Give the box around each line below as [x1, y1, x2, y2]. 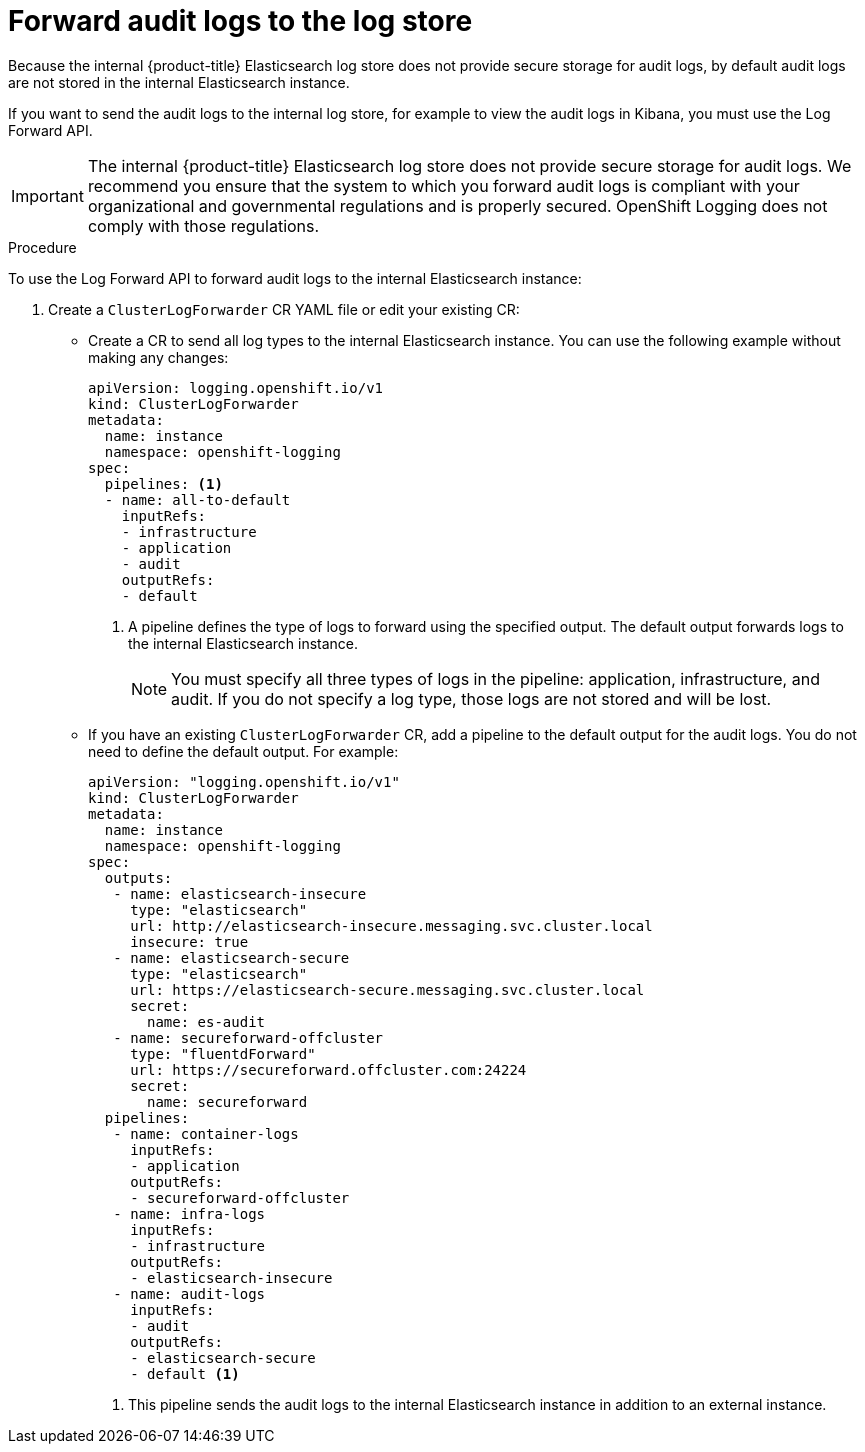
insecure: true [130, 933, 249, 950]
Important [11, 185, 84, 206]
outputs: [104, 869, 173, 886]
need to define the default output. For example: [88, 742, 399, 760]
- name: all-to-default [104, 491, 291, 508]
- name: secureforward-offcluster [113, 1029, 384, 1046]
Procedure [8, 238, 77, 256]
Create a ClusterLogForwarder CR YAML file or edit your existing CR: [48, 300, 520, 318]
